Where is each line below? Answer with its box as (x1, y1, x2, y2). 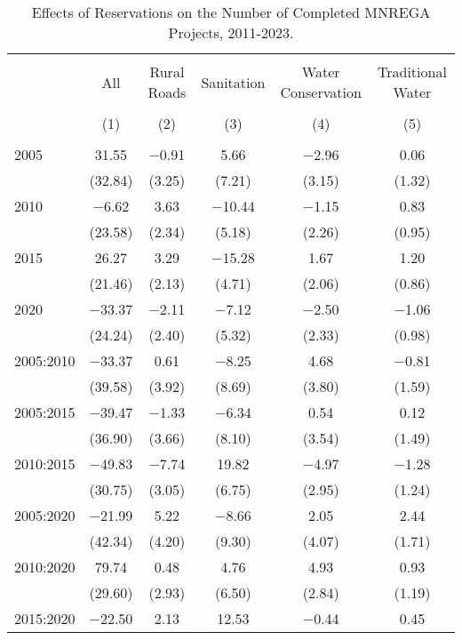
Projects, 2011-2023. (168, 22, 294, 43)
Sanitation (201, 71, 266, 92)
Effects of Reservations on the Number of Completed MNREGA (31, 2, 431, 22)
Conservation (280, 82, 362, 102)
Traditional (378, 61, 447, 82)
